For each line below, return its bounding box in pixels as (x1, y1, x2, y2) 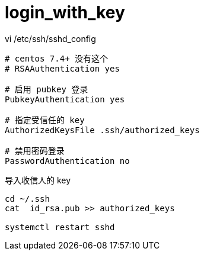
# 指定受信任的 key (5, 115, 85, 125)
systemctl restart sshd (5, 222, 115, 232)
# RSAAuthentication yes (5, 63, 120, 73)
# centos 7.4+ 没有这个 (5, 53, 109, 63)
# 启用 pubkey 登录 (5, 84, 88, 94)
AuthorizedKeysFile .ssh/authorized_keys (5, 125, 200, 135)
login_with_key (5, 2, 125, 22)
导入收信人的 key (5, 175, 71, 185)
